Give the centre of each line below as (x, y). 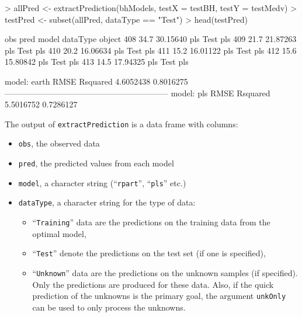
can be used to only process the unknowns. (109, 307)
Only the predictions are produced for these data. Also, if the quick (153, 284)
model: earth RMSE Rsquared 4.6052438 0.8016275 (96, 81)
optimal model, (59, 233)
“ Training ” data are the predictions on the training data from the (151, 222)
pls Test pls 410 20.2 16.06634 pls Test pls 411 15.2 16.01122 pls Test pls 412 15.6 (151, 50)
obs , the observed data (59, 143)
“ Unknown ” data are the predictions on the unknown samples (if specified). (165, 272)
